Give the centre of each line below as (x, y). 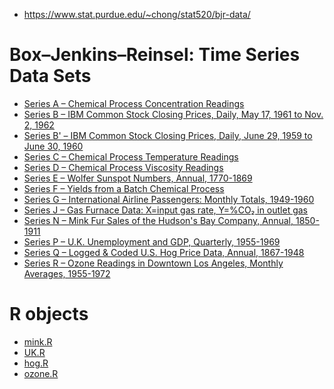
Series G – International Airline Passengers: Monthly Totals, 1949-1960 (169, 199)
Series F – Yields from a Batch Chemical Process (124, 188)
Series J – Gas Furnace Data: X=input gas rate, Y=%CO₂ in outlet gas (166, 210)
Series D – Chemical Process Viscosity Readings (123, 167)
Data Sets (50, 76)
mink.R (38, 341)
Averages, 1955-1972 (67, 273)
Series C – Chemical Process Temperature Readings (131, 156)
